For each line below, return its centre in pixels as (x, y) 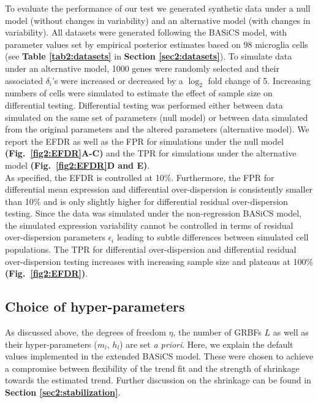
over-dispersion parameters (55, 237)
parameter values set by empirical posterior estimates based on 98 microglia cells (157, 44)
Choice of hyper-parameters (95, 306)
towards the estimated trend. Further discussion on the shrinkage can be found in (158, 380)
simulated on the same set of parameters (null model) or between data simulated (157, 117)
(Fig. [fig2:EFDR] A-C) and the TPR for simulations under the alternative (151, 153)
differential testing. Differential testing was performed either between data (144, 105)
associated (24, 80)
